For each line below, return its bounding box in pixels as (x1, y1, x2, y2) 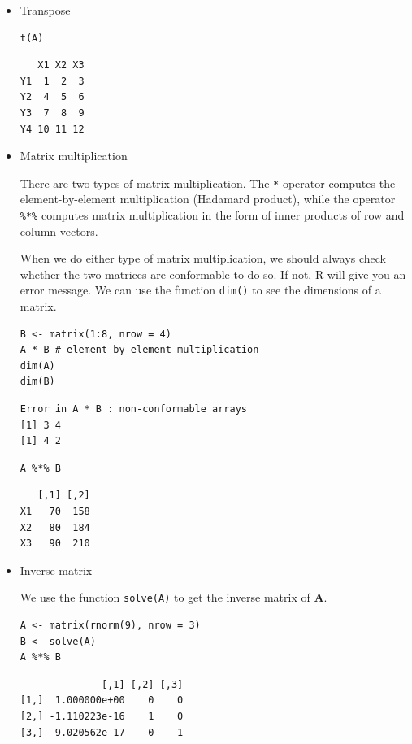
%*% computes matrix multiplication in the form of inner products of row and (20, 207, 405, 223)
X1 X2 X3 (37, 59, 85, 72)
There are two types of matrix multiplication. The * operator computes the (20, 174, 396, 191)
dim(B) (20, 376, 55, 388)
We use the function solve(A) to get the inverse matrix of (20, 589, 310, 606)
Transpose (20, 2, 71, 18)
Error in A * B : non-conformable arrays (20, 403, 247, 416)
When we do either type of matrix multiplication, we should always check (20, 250, 386, 267)
